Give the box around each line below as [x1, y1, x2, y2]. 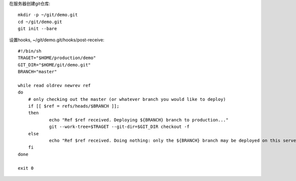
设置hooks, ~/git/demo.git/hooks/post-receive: [9, 37, 105, 43]
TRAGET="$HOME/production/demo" [18, 55, 96, 61]
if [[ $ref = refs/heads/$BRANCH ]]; [28, 103, 119, 109]
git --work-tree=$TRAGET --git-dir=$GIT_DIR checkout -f [49, 124, 190, 130]
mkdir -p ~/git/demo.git [18, 12, 78, 18]
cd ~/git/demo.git [18, 19, 63, 25]
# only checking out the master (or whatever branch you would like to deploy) [28, 96, 226, 102]
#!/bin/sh [18, 48, 41, 54]
